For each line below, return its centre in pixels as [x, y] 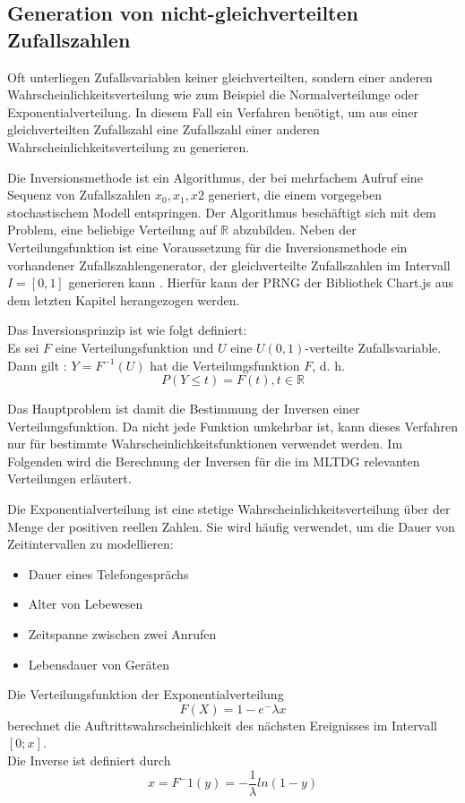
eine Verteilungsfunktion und [134, 347]
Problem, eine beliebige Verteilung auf [112, 230]
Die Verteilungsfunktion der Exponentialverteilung [146, 694]
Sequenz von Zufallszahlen [79, 195]
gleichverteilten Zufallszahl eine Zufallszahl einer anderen [164, 129]
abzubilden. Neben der [294, 230]
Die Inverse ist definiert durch [89, 760]
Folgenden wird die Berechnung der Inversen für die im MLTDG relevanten [214, 461]
